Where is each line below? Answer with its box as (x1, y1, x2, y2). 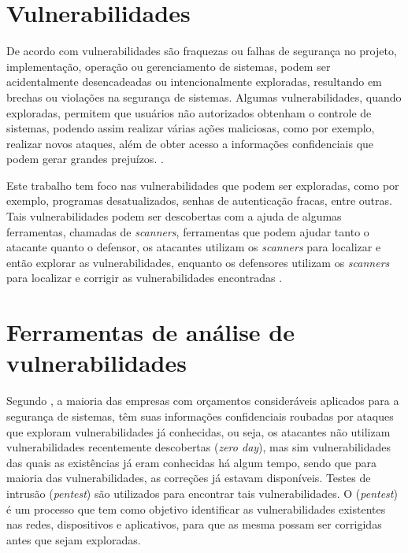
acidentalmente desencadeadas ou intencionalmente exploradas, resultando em (6, 73, 382, 90)
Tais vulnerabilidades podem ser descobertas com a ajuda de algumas (6, 208, 342, 225)
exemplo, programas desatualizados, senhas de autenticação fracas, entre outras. (6, 192, 392, 209)
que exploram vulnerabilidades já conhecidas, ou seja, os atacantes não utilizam (6, 423, 391, 440)
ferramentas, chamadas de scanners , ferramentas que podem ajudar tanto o (6, 223, 369, 239)
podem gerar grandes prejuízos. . (6, 150, 164, 167)
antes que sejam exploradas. (6, 531, 141, 547)
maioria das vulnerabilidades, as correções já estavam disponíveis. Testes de (6, 469, 371, 486)
